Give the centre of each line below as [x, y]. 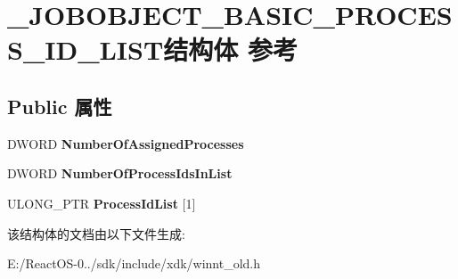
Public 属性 [60, 106]
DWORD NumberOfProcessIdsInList [120, 173]
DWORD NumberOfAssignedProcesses [126, 143]
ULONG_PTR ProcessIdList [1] [102, 203]
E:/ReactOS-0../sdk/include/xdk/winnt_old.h [134, 263]
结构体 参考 [231, 49]
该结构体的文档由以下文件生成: [96, 233]
